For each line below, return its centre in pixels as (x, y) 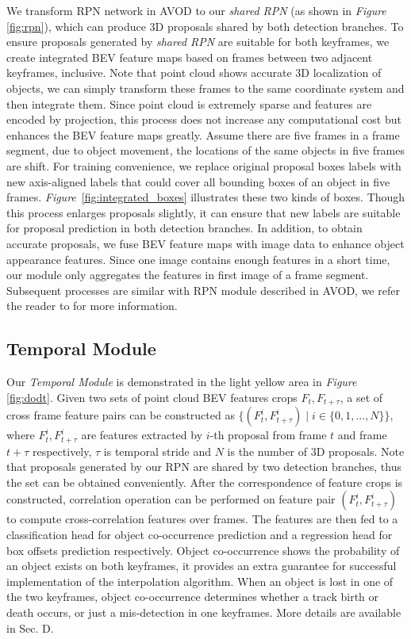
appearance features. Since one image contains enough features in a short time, (198, 259)
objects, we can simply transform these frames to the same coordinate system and (205, 88)
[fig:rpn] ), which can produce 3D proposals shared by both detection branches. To (205, 26)
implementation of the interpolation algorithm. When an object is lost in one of (200, 581)
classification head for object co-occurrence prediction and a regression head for (200, 534)
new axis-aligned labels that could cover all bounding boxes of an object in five (198, 181)
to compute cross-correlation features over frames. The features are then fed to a (202, 519)
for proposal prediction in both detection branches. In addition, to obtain (184, 228)
